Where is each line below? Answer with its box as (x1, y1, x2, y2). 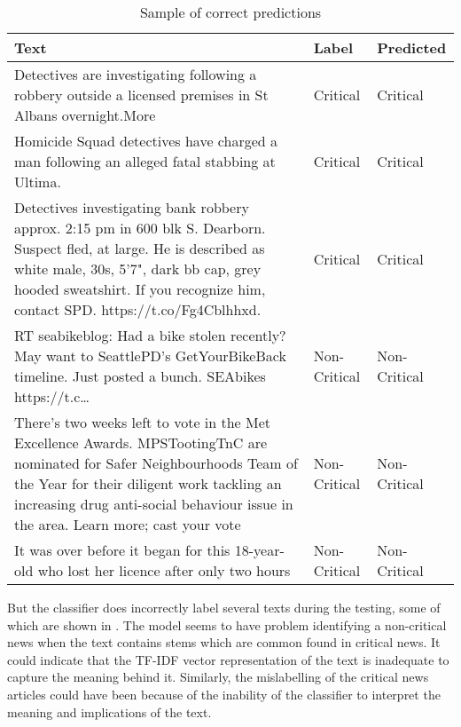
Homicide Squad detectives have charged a (14, 130, 277, 151)
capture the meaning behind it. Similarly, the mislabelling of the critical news (7, 668, 429, 686)
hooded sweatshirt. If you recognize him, (14, 279, 266, 299)
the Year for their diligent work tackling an (14, 473, 282, 494)
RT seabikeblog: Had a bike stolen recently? (14, 325, 286, 345)
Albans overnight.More (14, 105, 156, 125)
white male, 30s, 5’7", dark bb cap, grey (14, 258, 262, 279)
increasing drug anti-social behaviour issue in (14, 494, 293, 514)
